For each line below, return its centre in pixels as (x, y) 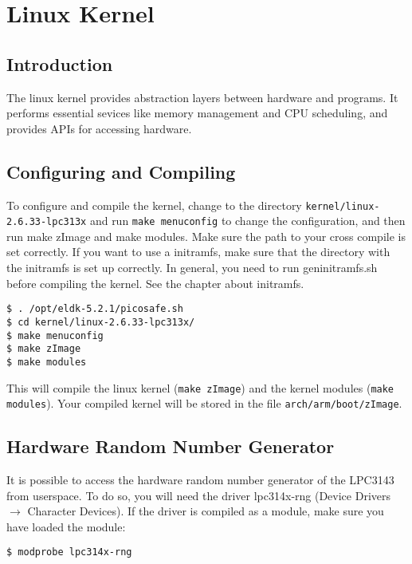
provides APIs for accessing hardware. (99, 128)
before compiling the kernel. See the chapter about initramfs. (155, 283)
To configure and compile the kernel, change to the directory (154, 205)
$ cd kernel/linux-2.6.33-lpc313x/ (101, 322)
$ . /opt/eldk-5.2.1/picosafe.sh (95, 309)
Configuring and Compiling (121, 171)
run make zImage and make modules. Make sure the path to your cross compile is (206, 236)
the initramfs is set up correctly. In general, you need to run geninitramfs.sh (192, 268)
